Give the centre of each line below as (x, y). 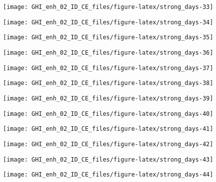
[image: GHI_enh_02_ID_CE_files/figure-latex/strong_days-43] (108, 159)
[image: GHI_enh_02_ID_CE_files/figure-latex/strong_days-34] (108, 22)
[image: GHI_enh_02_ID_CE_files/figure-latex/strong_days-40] (108, 114)
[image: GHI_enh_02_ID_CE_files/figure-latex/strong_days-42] (108, 144)
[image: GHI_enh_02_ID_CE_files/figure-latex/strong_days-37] (108, 68)
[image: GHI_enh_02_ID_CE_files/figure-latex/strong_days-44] (108, 175)
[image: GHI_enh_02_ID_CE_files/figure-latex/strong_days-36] (108, 52)
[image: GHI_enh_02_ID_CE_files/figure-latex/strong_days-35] (108, 38)
